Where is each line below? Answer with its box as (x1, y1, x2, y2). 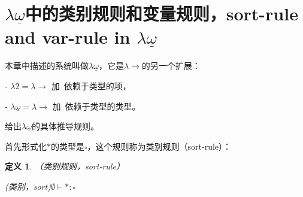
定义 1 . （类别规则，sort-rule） (5, 160, 125, 172)
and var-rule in (5, 25, 131, 49)
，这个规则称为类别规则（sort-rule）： (87, 140, 232, 152)
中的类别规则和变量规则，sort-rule (25, 1, 298, 26)
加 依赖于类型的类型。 (52, 99, 141, 112)
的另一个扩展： (141, 59, 201, 72)
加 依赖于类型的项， (51, 79, 131, 92)
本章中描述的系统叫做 (5, 59, 89, 72)
